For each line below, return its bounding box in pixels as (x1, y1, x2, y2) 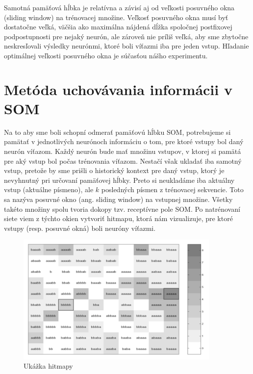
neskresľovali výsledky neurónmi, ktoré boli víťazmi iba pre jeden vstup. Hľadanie (4, 41, 249, 51)
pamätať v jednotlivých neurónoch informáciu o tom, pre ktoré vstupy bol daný (4, 136, 244, 147)
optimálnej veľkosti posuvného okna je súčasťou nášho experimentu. (4, 50, 208, 60)
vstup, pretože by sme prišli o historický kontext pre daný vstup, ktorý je (4, 165, 225, 175)
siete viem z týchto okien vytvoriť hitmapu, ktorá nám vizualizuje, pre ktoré (4, 213, 233, 224)
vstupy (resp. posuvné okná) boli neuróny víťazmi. (4, 223, 156, 233)
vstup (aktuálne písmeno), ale (4, 184, 94, 195)
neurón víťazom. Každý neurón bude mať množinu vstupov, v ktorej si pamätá (4, 146, 241, 156)
